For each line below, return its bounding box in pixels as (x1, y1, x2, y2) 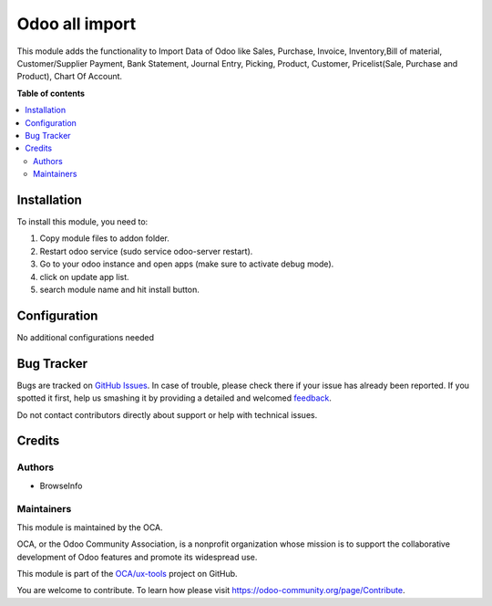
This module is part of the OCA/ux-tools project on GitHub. (16, 568, 238, 579)
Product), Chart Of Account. (16, 71, 123, 82)
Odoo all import (16, 14, 137, 34)
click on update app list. (39, 271, 129, 282)
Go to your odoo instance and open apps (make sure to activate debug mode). (39, 258, 334, 269)
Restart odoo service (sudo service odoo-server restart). (39, 246, 253, 256)
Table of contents (16, 88, 86, 99)
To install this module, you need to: (16, 215, 149, 227)
